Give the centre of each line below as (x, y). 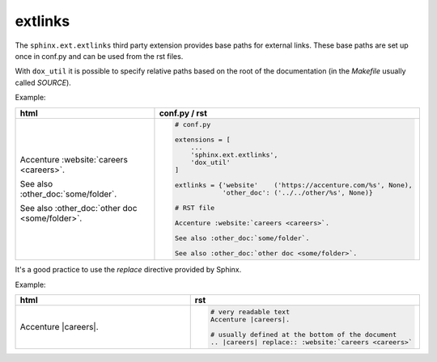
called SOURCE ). (43, 82)
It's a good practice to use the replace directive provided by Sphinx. (128, 270)
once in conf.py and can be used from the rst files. (99, 56)
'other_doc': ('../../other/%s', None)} (298, 193)
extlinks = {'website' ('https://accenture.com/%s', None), (293, 185)
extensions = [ (202, 140)
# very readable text (250, 311)
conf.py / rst (183, 113)
